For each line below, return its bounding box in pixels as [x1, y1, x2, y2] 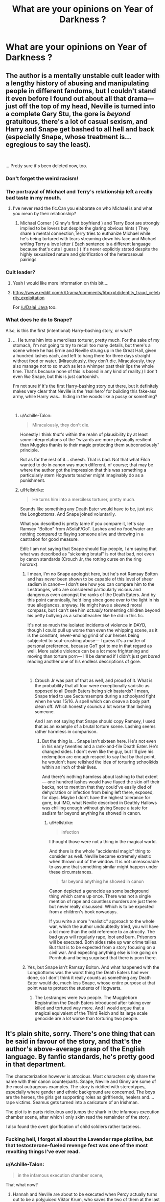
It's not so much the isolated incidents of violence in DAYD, [27, 622, 146, 628]
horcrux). [20, 561, 39, 567]
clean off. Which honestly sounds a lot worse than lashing [34, 703, 151, 709]
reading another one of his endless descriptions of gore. [27, 658, 141, 664]
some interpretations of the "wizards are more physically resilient [20, 436, 152, 442]
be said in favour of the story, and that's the [5, 1037, 141, 1046]
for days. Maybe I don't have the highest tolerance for [42, 794, 151, 800]
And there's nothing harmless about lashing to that [42, 774, 144, 779]
